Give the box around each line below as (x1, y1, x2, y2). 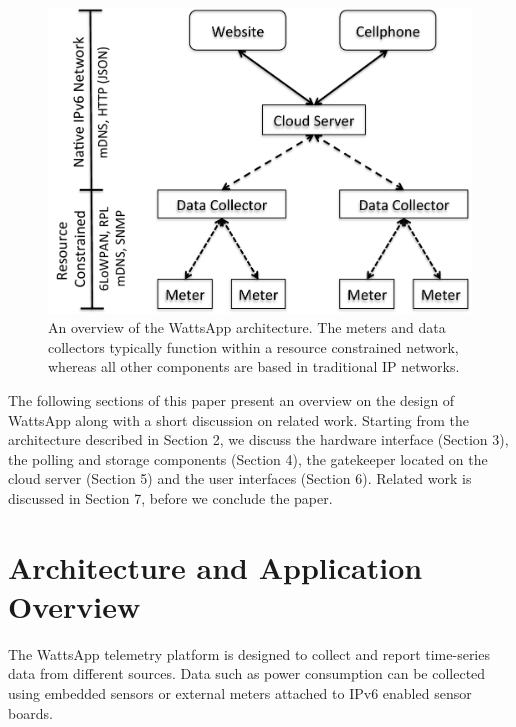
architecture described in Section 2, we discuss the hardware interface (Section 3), (8, 429, 509, 450)
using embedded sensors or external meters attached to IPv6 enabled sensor (8, 682, 472, 703)
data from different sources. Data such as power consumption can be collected (8, 663, 486, 684)
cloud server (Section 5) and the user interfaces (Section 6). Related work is (8, 468, 472, 489)
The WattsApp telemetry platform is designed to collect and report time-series (8, 643, 490, 664)
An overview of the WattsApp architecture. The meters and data (48, 317, 446, 338)
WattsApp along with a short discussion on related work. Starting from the (8, 409, 470, 430)
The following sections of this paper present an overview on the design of (8, 389, 455, 410)
